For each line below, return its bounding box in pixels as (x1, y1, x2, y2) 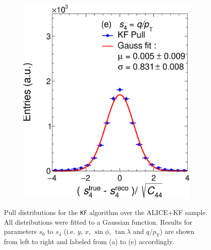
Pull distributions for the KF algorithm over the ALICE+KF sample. (4, 207, 208, 217)
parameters (4, 226, 37, 236)
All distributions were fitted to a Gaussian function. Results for (4, 216, 193, 227)
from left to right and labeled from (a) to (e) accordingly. (4, 236, 174, 246)
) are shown (160, 226, 195, 236)
